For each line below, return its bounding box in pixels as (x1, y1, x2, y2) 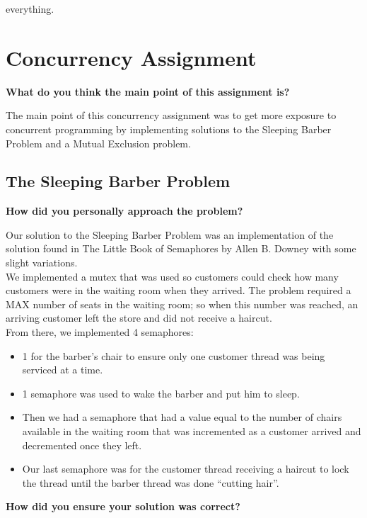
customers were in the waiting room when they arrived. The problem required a (6, 283, 351, 298)
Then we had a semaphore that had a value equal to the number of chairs (22, 410, 342, 424)
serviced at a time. (22, 362, 103, 377)
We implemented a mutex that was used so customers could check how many (6, 269, 339, 283)
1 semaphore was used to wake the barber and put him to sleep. (22, 385, 300, 400)
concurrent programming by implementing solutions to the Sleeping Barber (6, 121, 332, 136)
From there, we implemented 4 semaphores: (6, 325, 194, 339)
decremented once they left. (22, 437, 142, 452)
